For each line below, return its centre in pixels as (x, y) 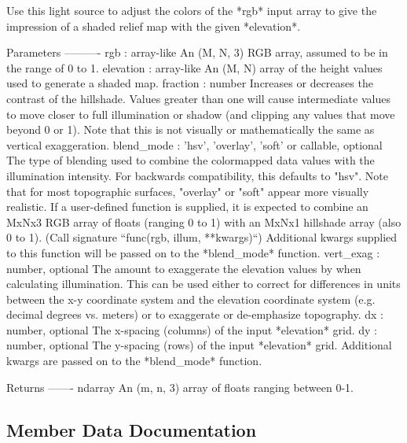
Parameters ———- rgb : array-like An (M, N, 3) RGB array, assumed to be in (197, 52)
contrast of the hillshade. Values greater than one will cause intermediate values (198, 98)
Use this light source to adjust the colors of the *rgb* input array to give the (192, 10)
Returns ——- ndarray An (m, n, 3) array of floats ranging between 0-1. (180, 387)
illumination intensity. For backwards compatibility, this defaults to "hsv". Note (198, 175)
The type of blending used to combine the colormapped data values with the (191, 160)
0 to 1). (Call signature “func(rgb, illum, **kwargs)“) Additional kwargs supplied (202, 237)
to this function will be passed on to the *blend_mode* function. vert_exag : (193, 252)
